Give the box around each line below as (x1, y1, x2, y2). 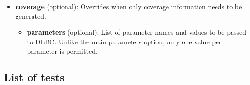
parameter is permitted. (27, 46, 98, 56)
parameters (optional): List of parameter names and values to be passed (27, 27, 247, 37)
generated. (15, 11, 46, 21)
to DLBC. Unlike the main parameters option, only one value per (27, 36, 222, 46)
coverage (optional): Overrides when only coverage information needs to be (15, 1, 242, 11)
